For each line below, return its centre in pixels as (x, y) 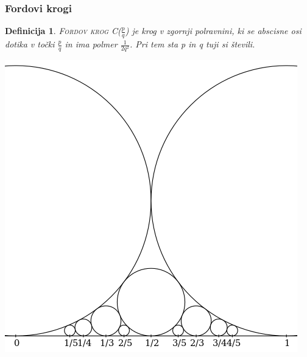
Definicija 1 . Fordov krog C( (63, 31)
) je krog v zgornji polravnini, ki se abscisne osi (213, 31)
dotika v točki (30, 44)
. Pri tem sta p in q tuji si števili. (192, 44)
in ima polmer (91, 44)
